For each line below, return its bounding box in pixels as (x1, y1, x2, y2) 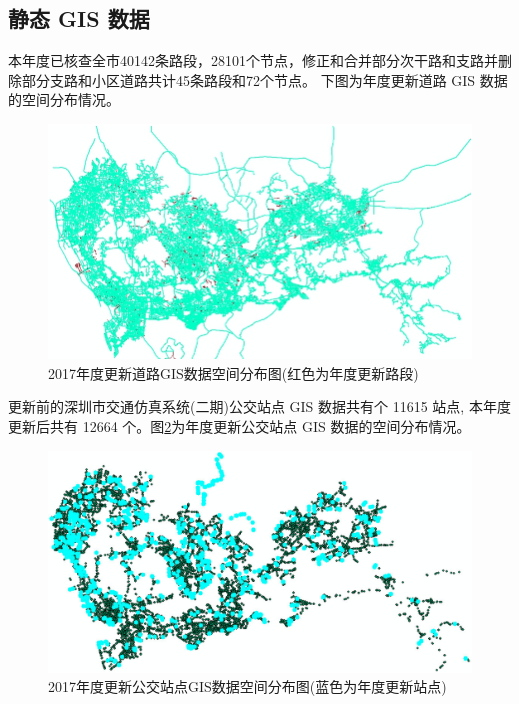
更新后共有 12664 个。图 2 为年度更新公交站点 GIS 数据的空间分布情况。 (8, 415, 471, 436)
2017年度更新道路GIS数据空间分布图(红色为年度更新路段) (48, 362, 419, 383)
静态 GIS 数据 (8, 3, 150, 34)
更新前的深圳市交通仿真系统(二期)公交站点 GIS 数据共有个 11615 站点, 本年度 (8, 396, 511, 417)
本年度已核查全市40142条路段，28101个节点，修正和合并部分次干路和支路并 (8, 50, 498, 71)
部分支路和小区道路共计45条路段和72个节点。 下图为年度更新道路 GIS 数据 (21, 69, 508, 90)
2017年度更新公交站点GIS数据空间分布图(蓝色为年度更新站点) (48, 676, 447, 697)
